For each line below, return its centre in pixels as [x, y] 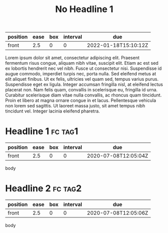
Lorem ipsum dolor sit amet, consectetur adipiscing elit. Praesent [72, 58]
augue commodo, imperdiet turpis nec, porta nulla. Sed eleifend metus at [81, 74]
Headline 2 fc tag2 [43, 189]
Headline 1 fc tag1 [42, 131]
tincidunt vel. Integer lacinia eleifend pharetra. [53, 111]
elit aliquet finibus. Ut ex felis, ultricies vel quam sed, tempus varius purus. [82, 79]
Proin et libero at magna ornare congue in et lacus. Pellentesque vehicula [81, 100]
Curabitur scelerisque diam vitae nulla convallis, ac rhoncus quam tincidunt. [83, 95]
